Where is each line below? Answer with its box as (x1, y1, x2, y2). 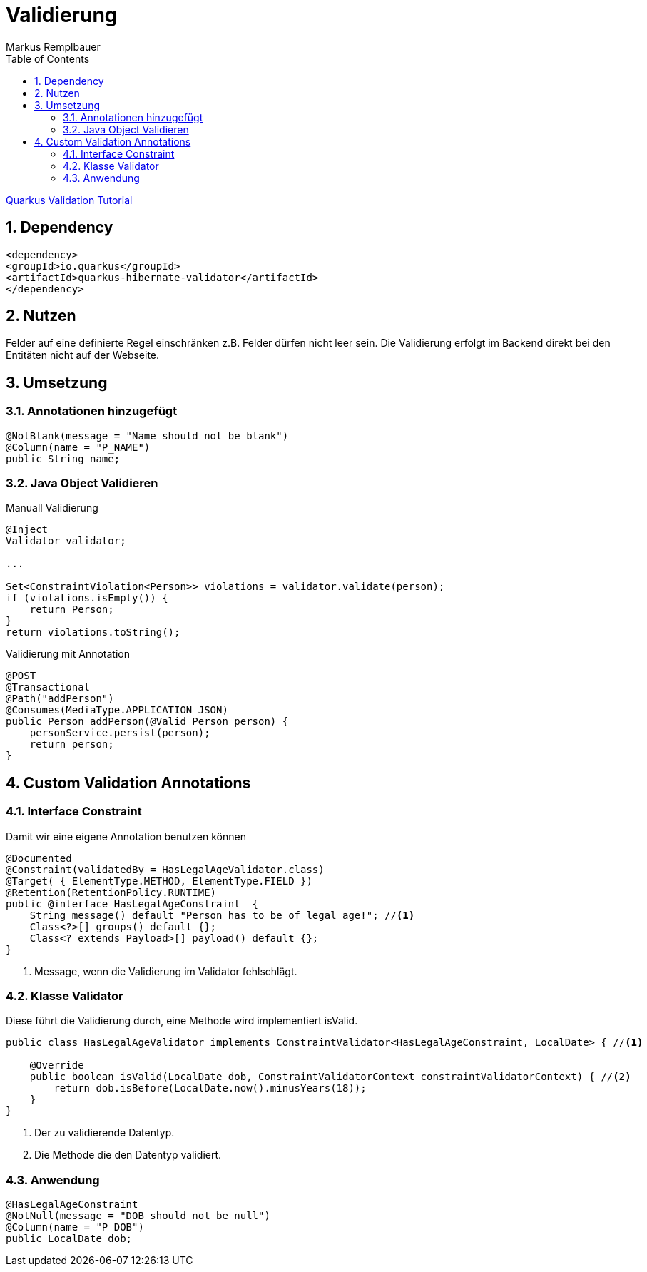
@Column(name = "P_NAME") (6, 441, 151, 453)
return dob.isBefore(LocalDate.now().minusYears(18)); (54, 1082, 367, 1094)
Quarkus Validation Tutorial (6, 193, 133, 206)
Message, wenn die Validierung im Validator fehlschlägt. (34, 965, 297, 977)
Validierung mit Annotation (6, 648, 130, 661)
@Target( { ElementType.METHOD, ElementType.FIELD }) (6, 875, 312, 887)
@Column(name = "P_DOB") (6, 1221, 144, 1233)
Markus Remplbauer (6, 40, 101, 53)
